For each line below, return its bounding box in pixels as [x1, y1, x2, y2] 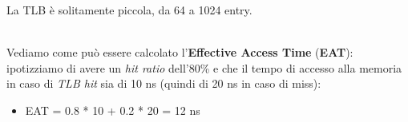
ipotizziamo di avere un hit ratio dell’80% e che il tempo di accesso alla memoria [6, 59, 402, 76]
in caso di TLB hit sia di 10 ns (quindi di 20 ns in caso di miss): [6, 75, 321, 92]
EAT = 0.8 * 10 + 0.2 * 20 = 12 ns [25, 101, 200, 118]
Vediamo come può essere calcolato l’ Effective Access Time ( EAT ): [6, 44, 353, 61]
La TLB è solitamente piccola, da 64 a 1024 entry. [6, 2, 252, 18]
